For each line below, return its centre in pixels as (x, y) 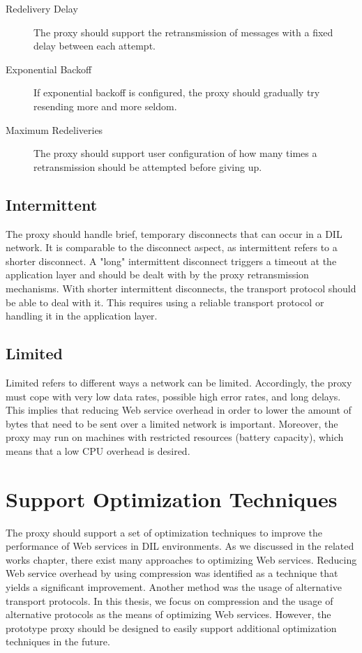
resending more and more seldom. (105, 106)
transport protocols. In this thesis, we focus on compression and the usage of (169, 600)
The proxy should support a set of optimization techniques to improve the (164, 532)
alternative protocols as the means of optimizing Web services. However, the (168, 614)
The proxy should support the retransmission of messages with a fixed (183, 32)
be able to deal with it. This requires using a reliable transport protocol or (165, 302)
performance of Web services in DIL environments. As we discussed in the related (180, 546)
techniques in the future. (58, 641)
